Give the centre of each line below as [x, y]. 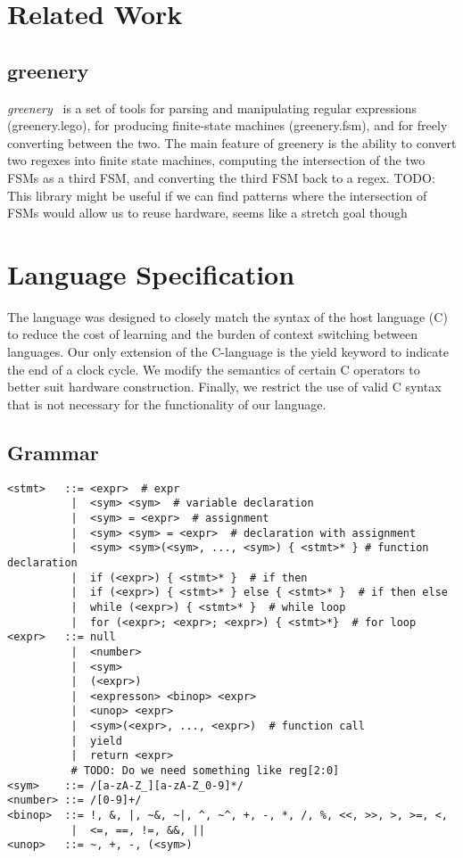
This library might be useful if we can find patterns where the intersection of [217, 195]
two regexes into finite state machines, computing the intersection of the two [216, 160]
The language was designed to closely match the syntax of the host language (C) [227, 316]
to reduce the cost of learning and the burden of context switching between [212, 334]
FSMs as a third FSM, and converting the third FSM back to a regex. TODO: [221, 177]
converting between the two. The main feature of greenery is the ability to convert [232, 142]
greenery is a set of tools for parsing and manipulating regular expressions [212, 107]
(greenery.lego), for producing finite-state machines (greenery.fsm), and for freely [227, 125]
